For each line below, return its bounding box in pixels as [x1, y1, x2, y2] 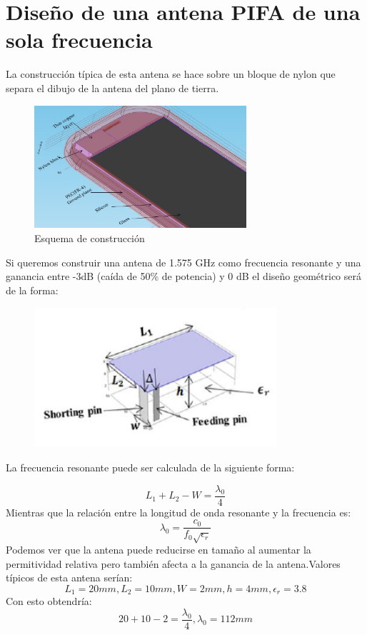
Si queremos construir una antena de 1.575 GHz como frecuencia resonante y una [6, 254, 361, 269]
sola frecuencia [6, 25, 153, 54]
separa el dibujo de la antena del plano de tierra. [6, 80, 219, 95]
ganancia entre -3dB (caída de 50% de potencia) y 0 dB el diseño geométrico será [6, 269, 361, 284]
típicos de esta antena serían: [6, 570, 133, 585]
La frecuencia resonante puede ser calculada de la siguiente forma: [6, 459, 295, 474]
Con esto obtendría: [6, 594, 92, 609]
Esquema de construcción [34, 230, 145, 245]
